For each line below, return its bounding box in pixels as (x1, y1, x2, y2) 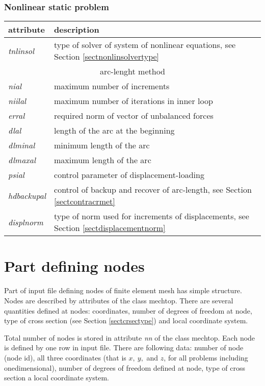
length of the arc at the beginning (54, 124, 175, 137)
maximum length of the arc (54, 154, 151, 166)
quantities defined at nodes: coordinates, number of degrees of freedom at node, (4, 305, 252, 316)
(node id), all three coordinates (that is (4, 352, 126, 363)
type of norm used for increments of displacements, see (54, 210, 249, 222)
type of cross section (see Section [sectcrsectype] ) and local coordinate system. (4, 315, 248, 326)
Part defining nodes (4, 255, 145, 276)
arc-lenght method (99, 65, 166, 78)
